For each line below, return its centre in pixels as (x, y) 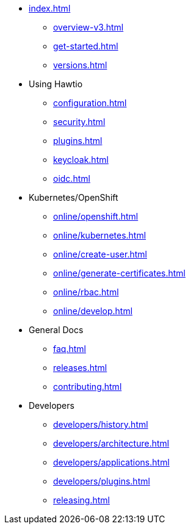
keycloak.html (81, 160)
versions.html (80, 65)
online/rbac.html (86, 292)
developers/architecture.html (111, 443)
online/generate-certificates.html (120, 273)
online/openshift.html (96, 216)
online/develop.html (93, 311)
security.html (79, 122)
